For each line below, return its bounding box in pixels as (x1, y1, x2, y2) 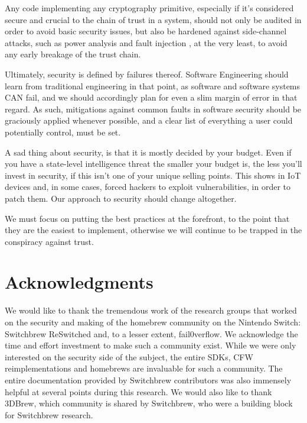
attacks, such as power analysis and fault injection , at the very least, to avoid (5, 36, 288, 49)
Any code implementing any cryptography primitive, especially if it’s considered (5, 2, 294, 14)
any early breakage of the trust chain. (5, 48, 141, 60)
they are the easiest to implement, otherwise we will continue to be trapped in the (5, 224, 302, 236)
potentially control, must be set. (5, 125, 121, 138)
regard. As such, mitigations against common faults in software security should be (5, 102, 302, 115)
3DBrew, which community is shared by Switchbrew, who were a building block (5, 397, 293, 409)
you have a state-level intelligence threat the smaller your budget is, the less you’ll (5, 157, 302, 170)
